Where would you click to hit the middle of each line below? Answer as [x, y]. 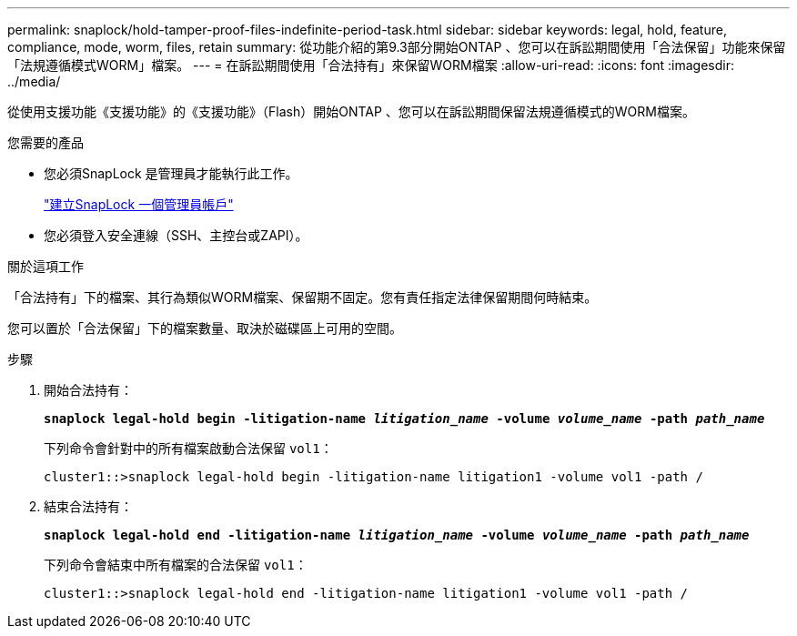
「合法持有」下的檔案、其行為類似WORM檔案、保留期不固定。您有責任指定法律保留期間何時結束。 [303, 297]
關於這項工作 [45, 266]
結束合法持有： [88, 506]
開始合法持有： [88, 390]
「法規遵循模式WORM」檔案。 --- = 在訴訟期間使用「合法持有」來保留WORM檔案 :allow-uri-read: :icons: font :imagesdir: [371, 65]
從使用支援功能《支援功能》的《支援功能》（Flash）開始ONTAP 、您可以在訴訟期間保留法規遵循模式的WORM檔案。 [351, 111]
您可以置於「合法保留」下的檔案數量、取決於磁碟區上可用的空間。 [205, 328]
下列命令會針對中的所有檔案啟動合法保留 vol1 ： [188, 448]
